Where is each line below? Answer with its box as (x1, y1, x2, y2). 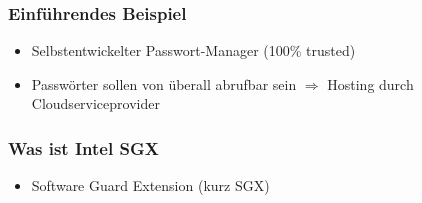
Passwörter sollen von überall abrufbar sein (31, 73, 297, 94)
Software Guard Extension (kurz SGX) (31, 175, 270, 196)
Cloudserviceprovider (31, 93, 160, 114)
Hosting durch (327, 73, 414, 94)
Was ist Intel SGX (8, 135, 159, 160)
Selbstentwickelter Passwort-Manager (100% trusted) (31, 40, 356, 61)
